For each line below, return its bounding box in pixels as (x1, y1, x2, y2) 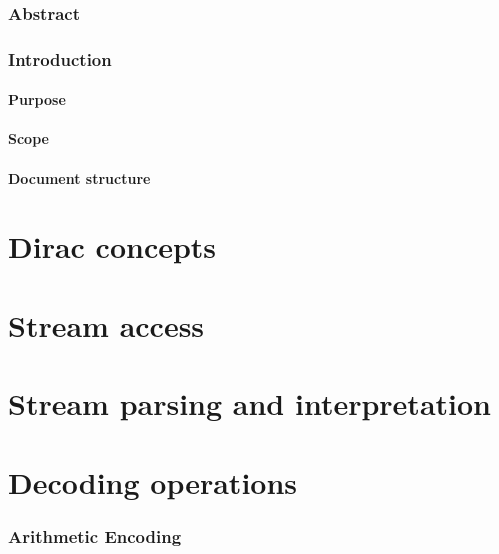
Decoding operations (8, 461, 298, 502)
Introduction (8, 46, 112, 71)
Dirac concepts (8, 226, 217, 267)
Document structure (8, 167, 151, 188)
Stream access (8, 304, 205, 345)
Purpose (8, 89, 66, 110)
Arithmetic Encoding (8, 523, 182, 548)
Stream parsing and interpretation (8, 383, 491, 424)
